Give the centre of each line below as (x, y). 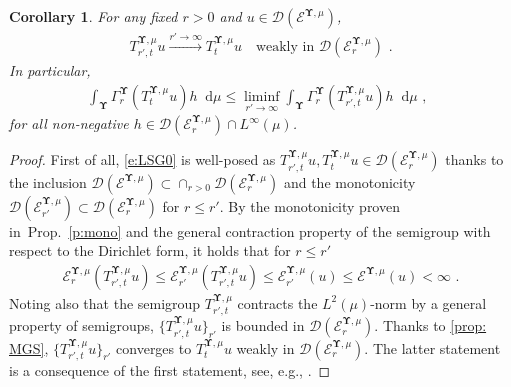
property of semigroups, (81, 325)
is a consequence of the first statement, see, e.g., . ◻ (170, 370)
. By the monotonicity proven (309, 205)
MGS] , (29, 347)
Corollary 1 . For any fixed (93, 16)
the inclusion (48, 181)
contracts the (277, 302)
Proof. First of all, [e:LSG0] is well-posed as (142, 159)
